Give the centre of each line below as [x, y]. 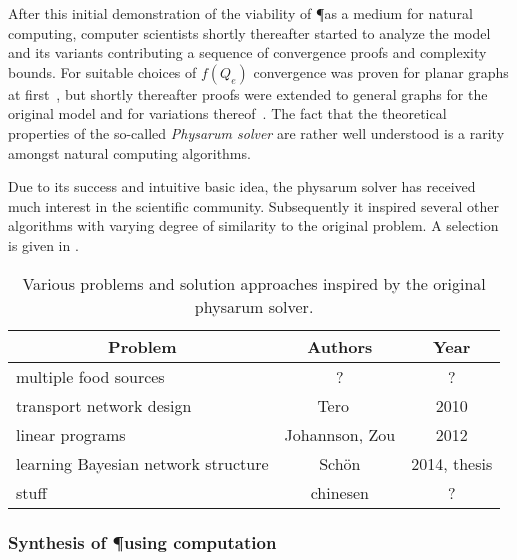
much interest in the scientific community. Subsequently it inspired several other [253, 205]
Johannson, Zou [340, 434]
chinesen [340, 492]
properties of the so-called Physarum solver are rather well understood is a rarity [256, 132]
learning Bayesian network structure [142, 463]
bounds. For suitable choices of [102, 71]
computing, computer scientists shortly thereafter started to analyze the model [249, 32]
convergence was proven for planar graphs [381, 71]
